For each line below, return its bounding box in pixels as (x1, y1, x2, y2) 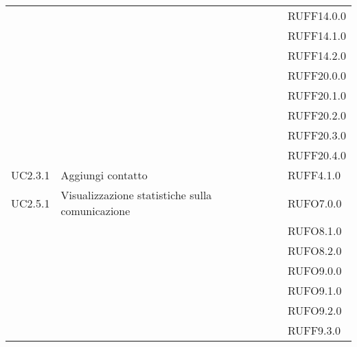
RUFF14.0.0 (287, 8, 346, 23)
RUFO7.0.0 (287, 194, 342, 211)
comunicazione (60, 203, 130, 219)
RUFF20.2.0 (287, 107, 346, 123)
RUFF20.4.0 (287, 147, 346, 163)
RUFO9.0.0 (287, 262, 342, 278)
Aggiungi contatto (60, 167, 148, 183)
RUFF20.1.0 (287, 87, 346, 103)
